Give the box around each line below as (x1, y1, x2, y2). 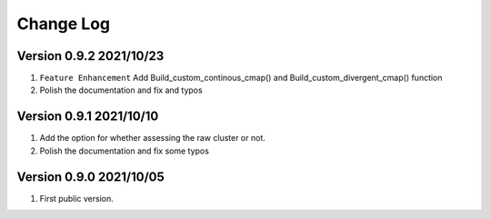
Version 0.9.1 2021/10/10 (16, 109, 159, 124)
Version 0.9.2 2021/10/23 (16, 48, 165, 64)
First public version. (39, 193, 114, 204)
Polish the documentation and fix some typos (39, 145, 209, 156)
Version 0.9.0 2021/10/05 (16, 169, 165, 184)
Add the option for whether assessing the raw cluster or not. (39, 133, 266, 144)
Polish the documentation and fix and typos (39, 85, 204, 95)
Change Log (16, 14, 111, 34)
